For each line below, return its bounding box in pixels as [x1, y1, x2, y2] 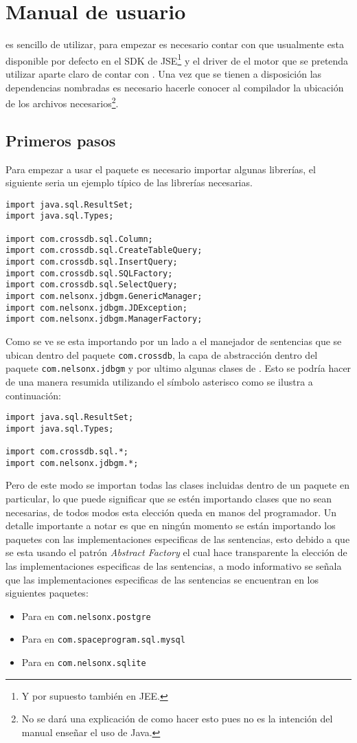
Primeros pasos [5, 129, 116, 151]
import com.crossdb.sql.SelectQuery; [5, 280, 178, 290]
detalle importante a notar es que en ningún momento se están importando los [5, 518, 336, 533]
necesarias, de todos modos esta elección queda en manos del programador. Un [5, 504, 337, 519]
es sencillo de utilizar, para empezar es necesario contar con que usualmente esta [5, 37, 344, 52]
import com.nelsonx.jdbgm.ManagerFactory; [5, 314, 203, 324]
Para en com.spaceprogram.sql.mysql [21, 632, 185, 646]
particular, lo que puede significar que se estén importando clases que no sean [5, 491, 332, 505]
